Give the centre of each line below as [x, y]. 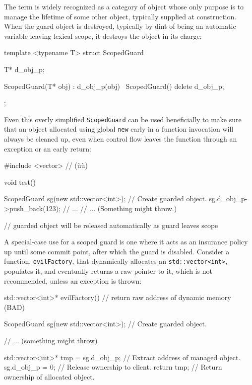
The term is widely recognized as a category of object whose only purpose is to [124, 6]
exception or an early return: [48, 148]
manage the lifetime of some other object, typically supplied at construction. [120, 16]
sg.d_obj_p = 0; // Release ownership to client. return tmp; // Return [113, 367]
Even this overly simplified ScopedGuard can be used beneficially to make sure [123, 119]
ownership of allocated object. [49, 376]
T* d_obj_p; [24, 69]
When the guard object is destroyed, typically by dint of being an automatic [120, 26]
